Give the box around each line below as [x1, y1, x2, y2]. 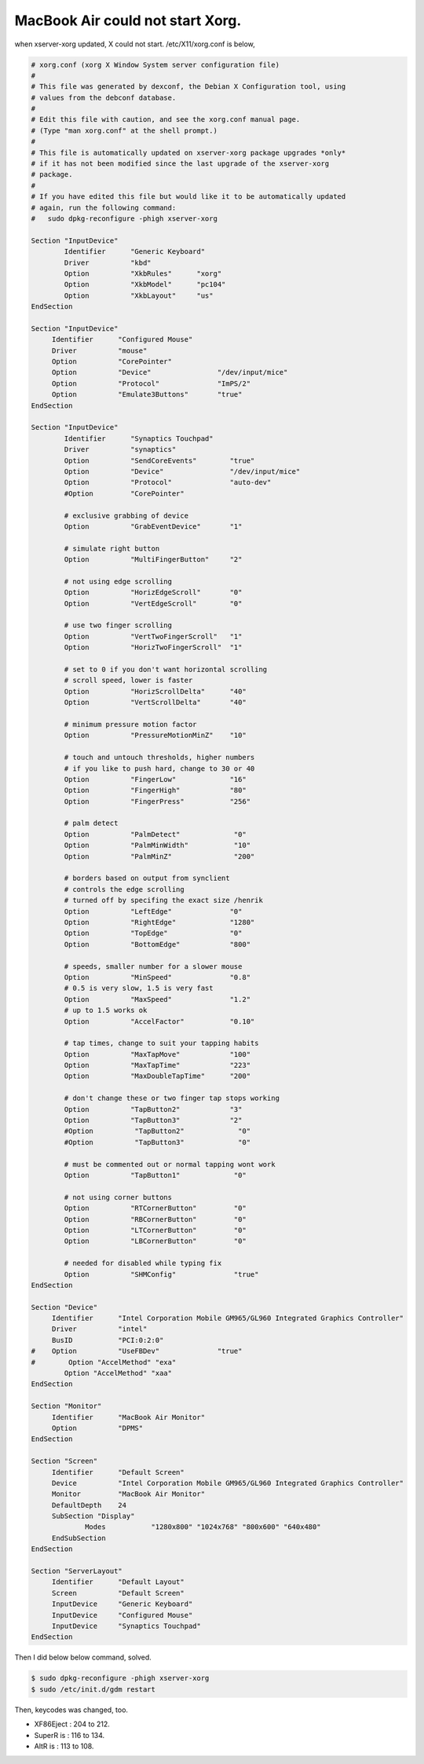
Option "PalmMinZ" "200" [64, 852, 255, 860]
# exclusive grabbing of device [64, 511, 188, 520]
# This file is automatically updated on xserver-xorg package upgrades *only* [31, 148, 346, 157]
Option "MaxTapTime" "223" [64, 1061, 251, 1070]
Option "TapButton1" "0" [64, 1171, 247, 1179]
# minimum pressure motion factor [64, 720, 197, 728]
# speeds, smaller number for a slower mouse [64, 962, 243, 970]
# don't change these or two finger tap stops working [64, 1094, 280, 1103]
